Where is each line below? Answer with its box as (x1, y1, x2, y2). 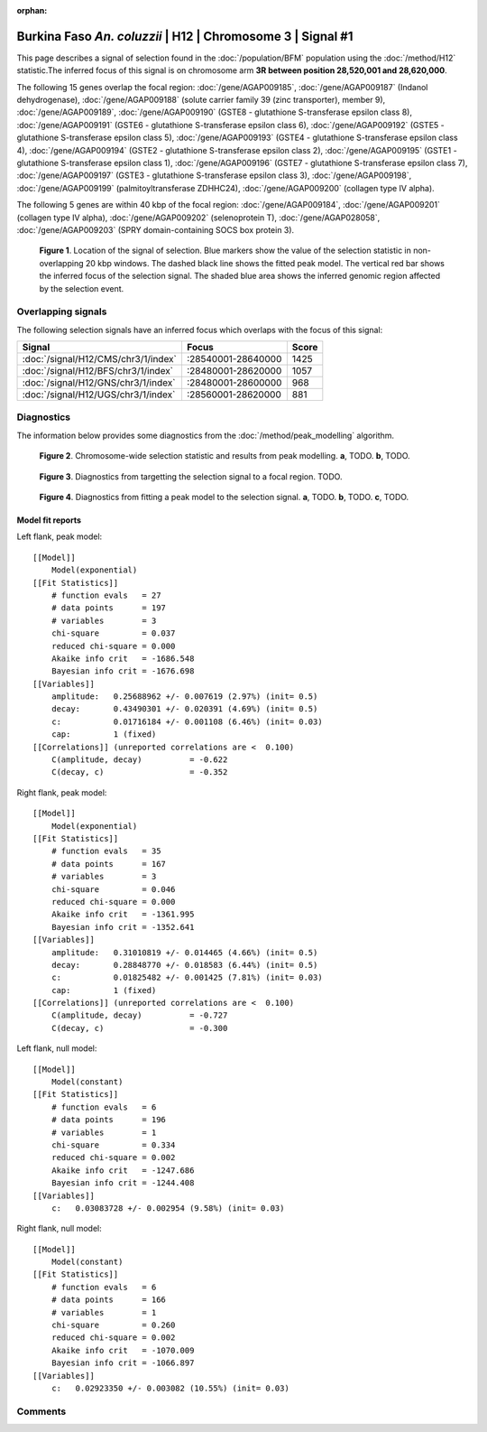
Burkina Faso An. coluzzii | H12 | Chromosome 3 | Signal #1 (16, 28, 354, 44)
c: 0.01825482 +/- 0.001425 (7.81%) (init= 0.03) (51, 972, 324, 983)
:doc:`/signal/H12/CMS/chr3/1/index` (22, 353, 178, 366)
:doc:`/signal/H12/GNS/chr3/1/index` (22, 377, 176, 389)
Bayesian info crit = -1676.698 (51, 666, 195, 676)
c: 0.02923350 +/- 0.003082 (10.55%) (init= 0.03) (51, 1383, 290, 1393)
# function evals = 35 (51, 846, 161, 857)
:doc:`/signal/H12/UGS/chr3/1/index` (22, 388, 176, 401)
